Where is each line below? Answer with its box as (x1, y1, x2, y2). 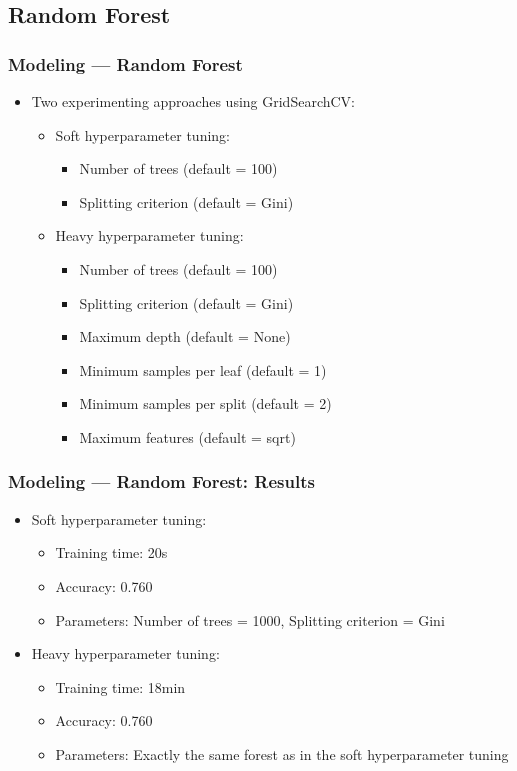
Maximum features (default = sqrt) (79, 426, 296, 447)
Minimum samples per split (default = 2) (79, 393, 332, 414)
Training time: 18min (55, 676, 186, 697)
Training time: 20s (55, 542, 168, 563)
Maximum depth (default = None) (79, 326, 291, 347)
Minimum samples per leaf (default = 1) (79, 359, 327, 380)
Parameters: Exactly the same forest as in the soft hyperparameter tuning (55, 743, 509, 764)
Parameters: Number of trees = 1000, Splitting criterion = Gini (55, 609, 445, 630)
